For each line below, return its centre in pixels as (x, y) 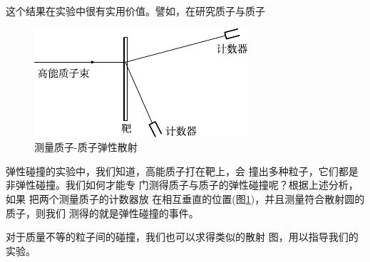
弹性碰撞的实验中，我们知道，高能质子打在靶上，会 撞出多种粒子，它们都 (177, 171)
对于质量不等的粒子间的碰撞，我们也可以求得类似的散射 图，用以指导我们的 (182, 237)
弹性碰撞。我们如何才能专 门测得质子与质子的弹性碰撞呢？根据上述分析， (187, 185)
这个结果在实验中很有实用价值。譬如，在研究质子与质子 (135, 11)
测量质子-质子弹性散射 (86, 147)
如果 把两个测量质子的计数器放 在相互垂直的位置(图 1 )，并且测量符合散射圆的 (185, 198)
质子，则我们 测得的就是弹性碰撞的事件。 (102, 213)
